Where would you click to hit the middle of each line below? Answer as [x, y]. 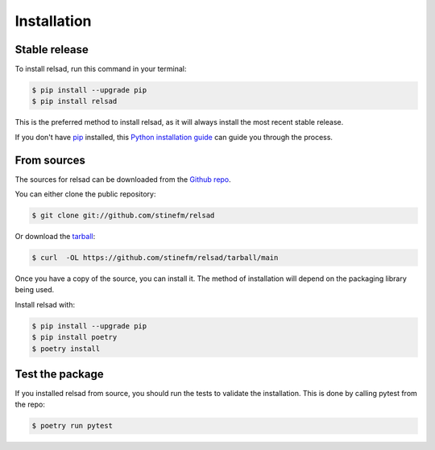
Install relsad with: [45, 304]
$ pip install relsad [75, 101]
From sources [50, 160]
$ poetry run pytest [72, 426]
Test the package [59, 374]
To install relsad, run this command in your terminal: [101, 69]
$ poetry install [66, 349]
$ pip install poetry [75, 337]
